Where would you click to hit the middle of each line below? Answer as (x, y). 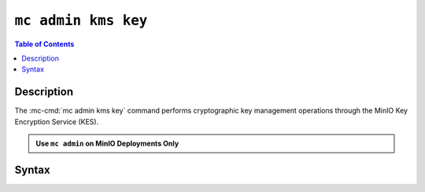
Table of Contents (44, 44)
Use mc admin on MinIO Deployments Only (107, 144)
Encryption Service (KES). (57, 121)
